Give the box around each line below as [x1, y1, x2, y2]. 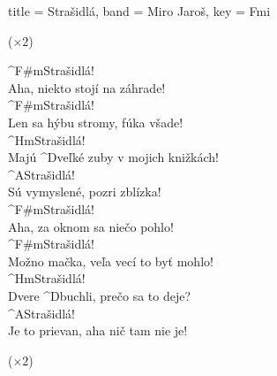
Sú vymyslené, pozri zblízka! [8, 182, 161, 201]
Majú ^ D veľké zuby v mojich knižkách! [8, 148, 220, 166]
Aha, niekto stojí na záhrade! [8, 78, 166, 96]
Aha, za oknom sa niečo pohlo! [8, 217, 174, 235]
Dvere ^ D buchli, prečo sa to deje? [8, 286, 191, 304]
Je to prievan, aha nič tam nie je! [8, 321, 188, 340]
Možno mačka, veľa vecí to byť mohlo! [8, 251, 213, 270]
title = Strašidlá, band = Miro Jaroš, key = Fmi [8, 2, 271, 19]
